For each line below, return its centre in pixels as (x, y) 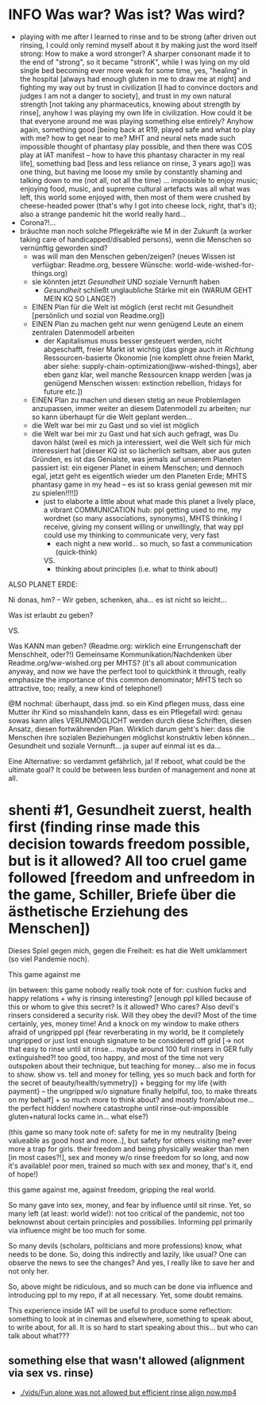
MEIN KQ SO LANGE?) (80, 298)
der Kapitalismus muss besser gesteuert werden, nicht (133, 340)
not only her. (29, 1271)
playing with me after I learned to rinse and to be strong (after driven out (138, 37)
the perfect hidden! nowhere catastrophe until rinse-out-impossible (118, 1108)
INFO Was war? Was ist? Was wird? (127, 15)
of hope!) (23, 1174)
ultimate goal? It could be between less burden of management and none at (132, 770)
